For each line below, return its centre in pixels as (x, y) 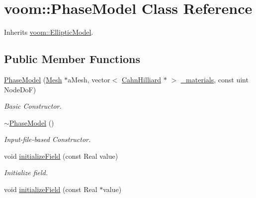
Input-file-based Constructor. (47, 139)
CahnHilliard (141, 79)
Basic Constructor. (33, 106)
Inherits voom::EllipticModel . (49, 32)
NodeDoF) (20, 89)
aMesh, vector (89, 79)
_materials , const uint (214, 79)
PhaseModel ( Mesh (33, 79)
